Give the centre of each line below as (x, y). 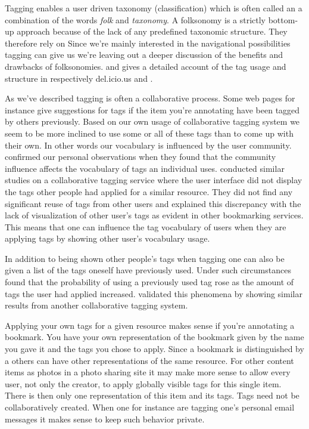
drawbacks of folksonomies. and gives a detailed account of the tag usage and (146, 66)
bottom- (283, 19)
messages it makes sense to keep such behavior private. (105, 419)
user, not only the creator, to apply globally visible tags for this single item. (143, 383)
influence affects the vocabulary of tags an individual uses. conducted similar (145, 168)
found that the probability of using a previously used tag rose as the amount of (149, 282)
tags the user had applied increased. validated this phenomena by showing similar (154, 293)
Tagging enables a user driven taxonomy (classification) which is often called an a (154, 8)
